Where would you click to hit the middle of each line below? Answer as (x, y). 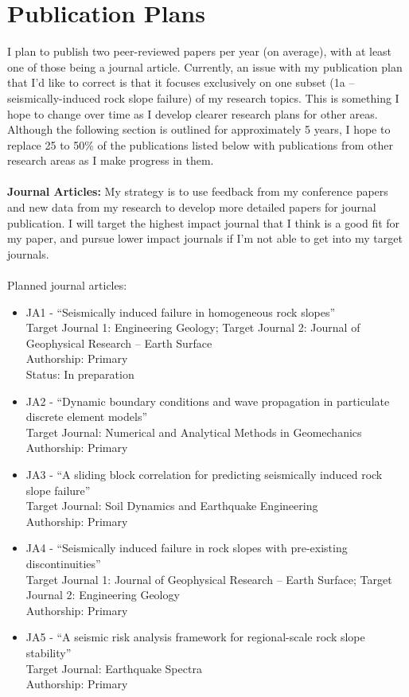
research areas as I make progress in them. (111, 160)
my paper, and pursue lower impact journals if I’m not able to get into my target (205, 238)
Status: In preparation (80, 374)
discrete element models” (87, 417)
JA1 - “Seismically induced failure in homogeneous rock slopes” (181, 312)
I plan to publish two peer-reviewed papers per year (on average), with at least (200, 51)
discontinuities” (63, 563)
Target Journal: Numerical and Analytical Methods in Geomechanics (194, 432)
